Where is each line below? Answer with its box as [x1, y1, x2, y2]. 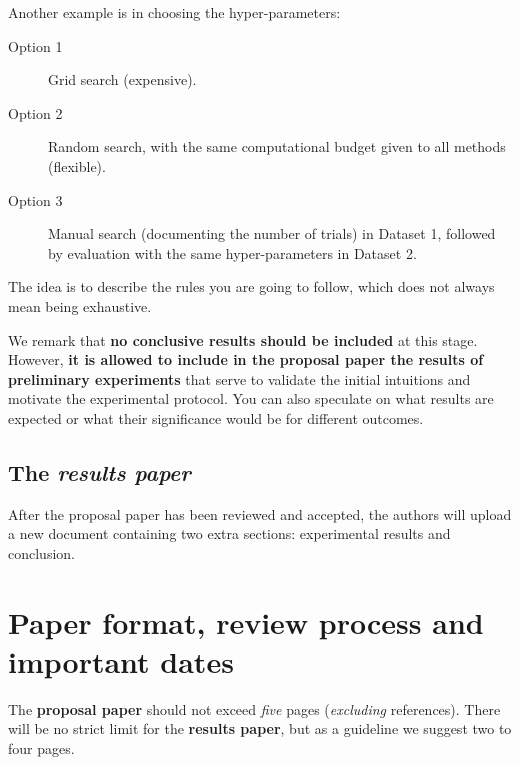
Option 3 [8, 189, 63, 210]
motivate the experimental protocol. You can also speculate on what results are [8, 388, 494, 409]
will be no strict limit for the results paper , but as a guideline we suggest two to [8, 718, 512, 739]
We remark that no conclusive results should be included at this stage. [8, 329, 478, 350]
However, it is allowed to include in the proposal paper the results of [8, 349, 484, 370]
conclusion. [8, 542, 75, 563]
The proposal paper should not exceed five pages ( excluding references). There [8, 698, 501, 719]
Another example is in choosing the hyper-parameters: [8, 2, 341, 22]
